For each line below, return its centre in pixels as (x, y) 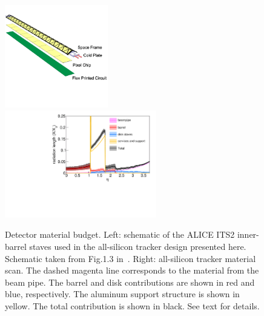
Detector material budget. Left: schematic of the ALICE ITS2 (120, 234)
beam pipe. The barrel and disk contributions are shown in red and (130, 282)
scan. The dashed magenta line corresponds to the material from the (132, 270)
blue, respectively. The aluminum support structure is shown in (122, 294)
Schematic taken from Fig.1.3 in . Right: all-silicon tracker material (130, 258)
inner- (248, 234)
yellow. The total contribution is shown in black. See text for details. (132, 305)
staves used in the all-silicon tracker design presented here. (138, 246)
